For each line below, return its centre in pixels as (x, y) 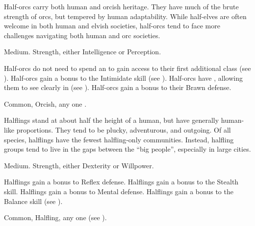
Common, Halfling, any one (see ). (55, 217)
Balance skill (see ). (33, 201)
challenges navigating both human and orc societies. (82, 35)
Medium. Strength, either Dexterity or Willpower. (79, 165)
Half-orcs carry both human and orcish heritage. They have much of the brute (121, 6)
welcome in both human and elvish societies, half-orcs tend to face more (112, 26)
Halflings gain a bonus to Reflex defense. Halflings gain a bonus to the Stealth (121, 182)
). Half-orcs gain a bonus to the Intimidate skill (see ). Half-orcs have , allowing (123, 78)
